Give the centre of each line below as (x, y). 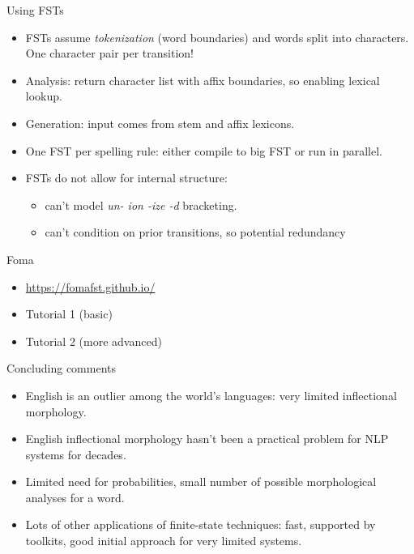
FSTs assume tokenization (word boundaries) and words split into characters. (217, 37)
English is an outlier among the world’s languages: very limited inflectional (211, 395)
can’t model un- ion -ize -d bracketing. (141, 205)
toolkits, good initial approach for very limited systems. (164, 541)
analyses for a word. (75, 497)
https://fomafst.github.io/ (90, 286)
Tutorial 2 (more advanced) (94, 341)
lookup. (44, 96)
